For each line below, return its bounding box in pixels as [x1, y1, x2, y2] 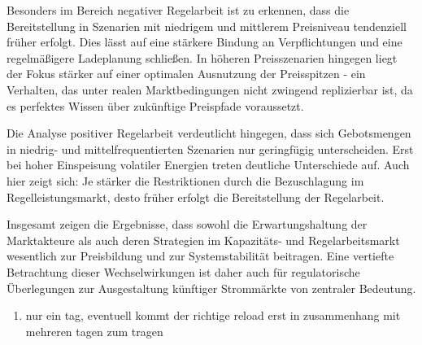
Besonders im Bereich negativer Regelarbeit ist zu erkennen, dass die [7, 2, 350, 18]
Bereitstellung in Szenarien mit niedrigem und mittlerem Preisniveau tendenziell [7, 17, 407, 34]
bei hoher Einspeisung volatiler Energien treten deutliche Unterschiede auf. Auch [7, 156, 410, 173]
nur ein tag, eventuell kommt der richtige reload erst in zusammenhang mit [25, 307, 401, 324]
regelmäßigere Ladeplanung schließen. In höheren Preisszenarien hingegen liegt [7, 49, 398, 66]
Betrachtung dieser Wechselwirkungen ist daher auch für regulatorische [7, 263, 360, 280]
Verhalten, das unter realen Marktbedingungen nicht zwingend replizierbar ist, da [7, 81, 413, 98]
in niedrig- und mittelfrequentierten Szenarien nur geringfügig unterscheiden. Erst [7, 140, 414, 157]
